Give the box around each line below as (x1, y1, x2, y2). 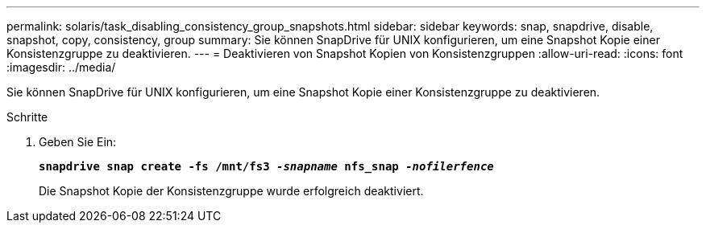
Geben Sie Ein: (39, 135, 117, 149)
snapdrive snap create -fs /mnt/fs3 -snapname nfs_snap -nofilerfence (39, 160, 494, 173)
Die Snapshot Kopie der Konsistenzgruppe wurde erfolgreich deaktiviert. (39, 184, 424, 198)
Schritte (6, 110, 48, 124)
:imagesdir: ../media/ (6, 60, 116, 74)
